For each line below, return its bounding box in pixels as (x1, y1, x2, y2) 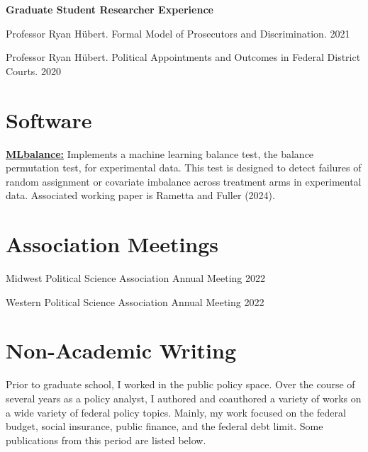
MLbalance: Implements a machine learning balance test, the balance (6, 146, 314, 161)
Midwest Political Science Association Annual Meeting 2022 (6, 271, 265, 285)
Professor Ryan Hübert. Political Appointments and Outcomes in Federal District (6, 50, 361, 64)
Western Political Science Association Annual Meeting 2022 (6, 294, 264, 309)
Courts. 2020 (6, 63, 61, 78)
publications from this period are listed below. (6, 432, 206, 447)
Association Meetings (6, 230, 219, 259)
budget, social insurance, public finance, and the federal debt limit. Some (6, 419, 323, 434)
